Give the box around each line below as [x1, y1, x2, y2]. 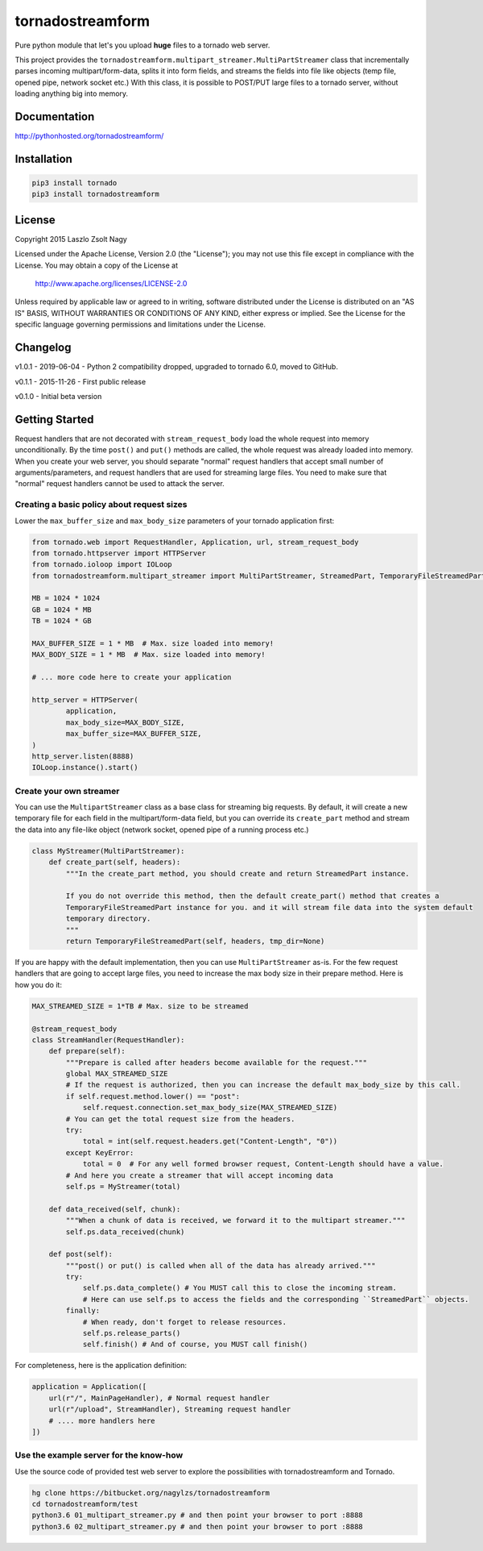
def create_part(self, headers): [48, 858, 181, 867]
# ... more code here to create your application [31, 673, 232, 682]
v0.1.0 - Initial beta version [14, 391, 102, 401]
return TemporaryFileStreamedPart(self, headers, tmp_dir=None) [65, 936, 325, 946]
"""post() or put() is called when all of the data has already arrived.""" [65, 1261, 376, 1270]
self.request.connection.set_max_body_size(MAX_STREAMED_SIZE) [82, 1103, 338, 1112]
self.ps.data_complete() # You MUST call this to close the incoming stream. [82, 1283, 398, 1293]
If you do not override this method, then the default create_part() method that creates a [65, 892, 440, 900]
